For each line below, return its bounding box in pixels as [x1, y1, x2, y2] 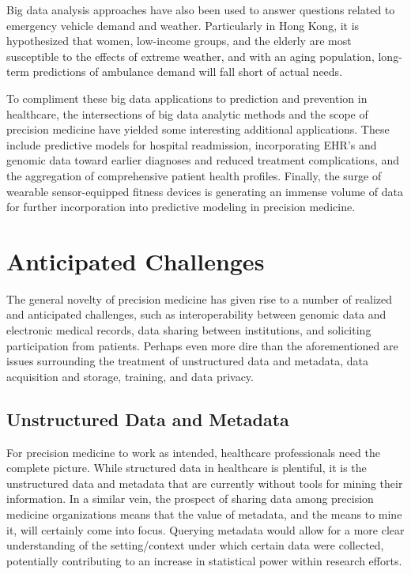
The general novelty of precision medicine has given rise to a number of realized [6, 290, 393, 307]
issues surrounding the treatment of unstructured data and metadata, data [6, 353, 368, 369]
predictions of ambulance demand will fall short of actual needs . [32, 63, 343, 80]
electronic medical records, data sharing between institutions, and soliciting [6, 322, 371, 338]
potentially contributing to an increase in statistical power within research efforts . [6, 552, 402, 568]
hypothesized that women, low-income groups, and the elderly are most [6, 32, 352, 49]
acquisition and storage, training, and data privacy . [6, 368, 255, 384]
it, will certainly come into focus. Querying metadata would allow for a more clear [6, 521, 405, 538]
